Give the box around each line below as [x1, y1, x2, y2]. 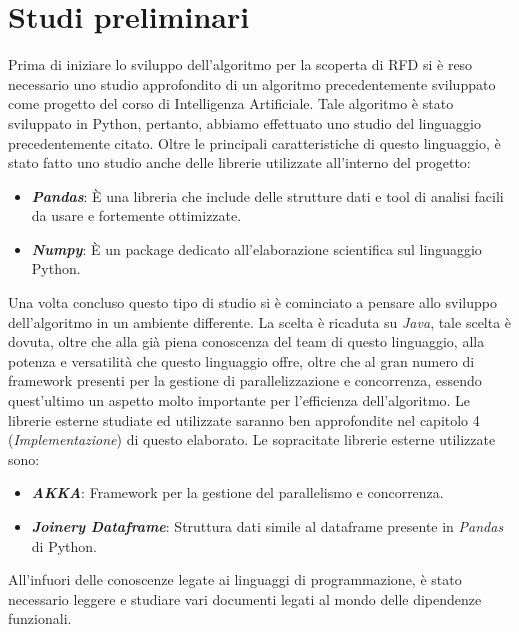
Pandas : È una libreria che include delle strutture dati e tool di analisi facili [31, 185, 504, 206]
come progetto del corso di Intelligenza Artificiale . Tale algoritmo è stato [8, 93, 454, 114]
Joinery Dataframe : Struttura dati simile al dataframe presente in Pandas [31, 516, 504, 536]
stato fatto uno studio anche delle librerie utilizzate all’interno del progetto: [8, 152, 471, 173]
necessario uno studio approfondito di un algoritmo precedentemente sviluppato [8, 73, 496, 94]
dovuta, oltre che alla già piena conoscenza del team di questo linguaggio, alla [8, 331, 485, 352]
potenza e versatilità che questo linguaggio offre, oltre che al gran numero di [8, 350, 475, 371]
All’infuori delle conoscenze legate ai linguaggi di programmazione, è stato [8, 569, 462, 590]
